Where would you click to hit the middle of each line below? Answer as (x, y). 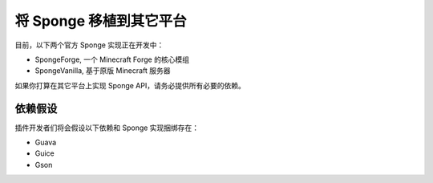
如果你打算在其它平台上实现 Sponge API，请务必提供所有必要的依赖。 (130, 85)
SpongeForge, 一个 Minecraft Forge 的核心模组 (112, 59)
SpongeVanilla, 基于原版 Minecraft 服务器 (103, 71)
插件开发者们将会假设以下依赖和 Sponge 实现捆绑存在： (107, 128)
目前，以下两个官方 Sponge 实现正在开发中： (89, 45)
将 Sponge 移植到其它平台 (101, 21)
